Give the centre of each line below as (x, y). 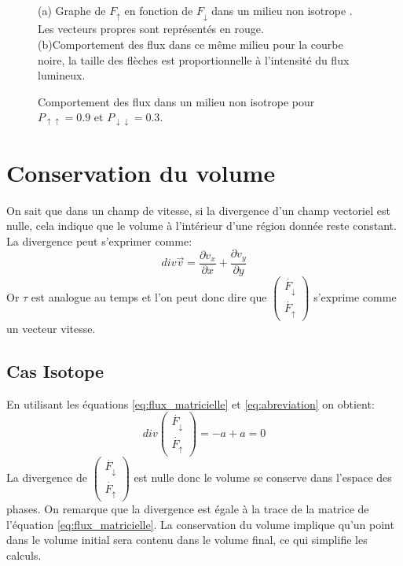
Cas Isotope (55, 370)
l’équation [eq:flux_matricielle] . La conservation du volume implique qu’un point (200, 524)
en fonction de (159, 10)
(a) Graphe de (72, 10)
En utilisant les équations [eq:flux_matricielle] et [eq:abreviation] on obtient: (191, 403)
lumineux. (62, 75)
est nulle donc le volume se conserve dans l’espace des (263, 477)
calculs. (24, 555)
